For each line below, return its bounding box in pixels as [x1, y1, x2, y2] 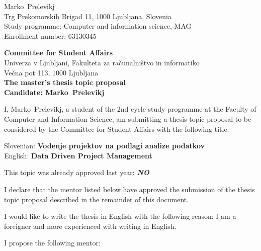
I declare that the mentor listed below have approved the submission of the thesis [4, 184, 255, 194]
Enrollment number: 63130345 [4, 30, 97, 41]
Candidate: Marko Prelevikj [4, 87, 105, 97]
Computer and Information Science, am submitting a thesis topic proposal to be [4, 113, 251, 124]
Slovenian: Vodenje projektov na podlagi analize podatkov [4, 140, 205, 151]
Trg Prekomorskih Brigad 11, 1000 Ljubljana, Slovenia [4, 11, 171, 21]
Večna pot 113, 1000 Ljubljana [4, 67, 99, 77]
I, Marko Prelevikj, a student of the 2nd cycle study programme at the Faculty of [4, 104, 256, 114]
